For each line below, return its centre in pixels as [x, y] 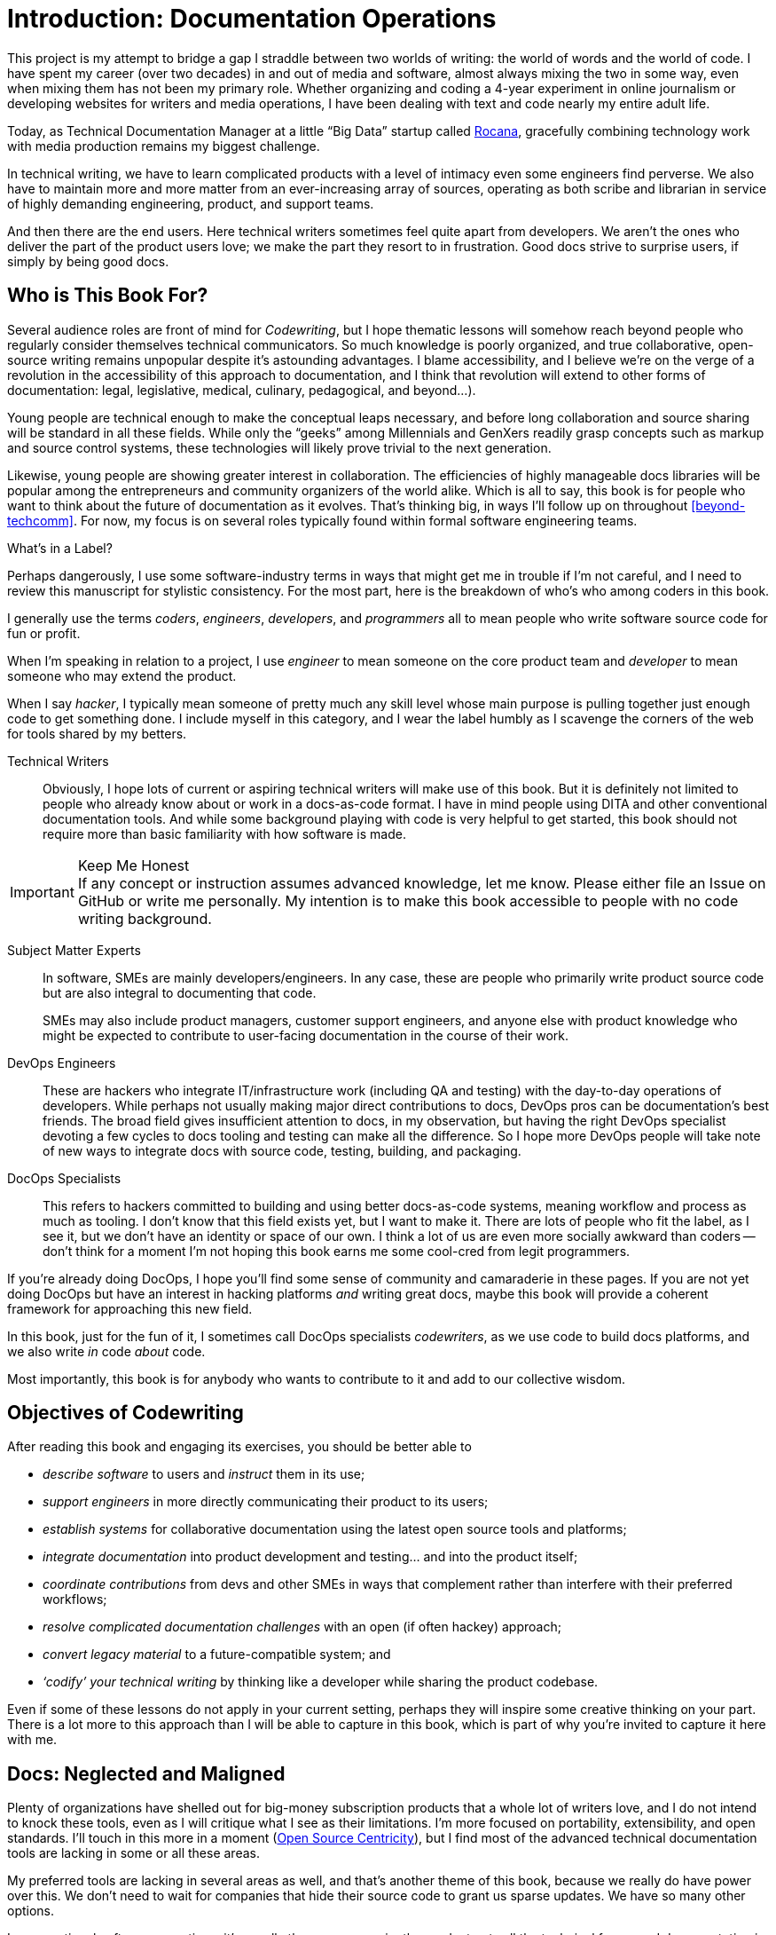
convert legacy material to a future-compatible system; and [217, 1655]
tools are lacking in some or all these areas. [133, 1853]
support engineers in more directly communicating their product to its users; [266, 1502]
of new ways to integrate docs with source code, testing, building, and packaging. [282, 1150]
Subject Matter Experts [74, 950]
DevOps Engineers [62, 1062]
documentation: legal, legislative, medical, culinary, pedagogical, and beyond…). [242, 390]
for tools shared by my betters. [97, 733]
